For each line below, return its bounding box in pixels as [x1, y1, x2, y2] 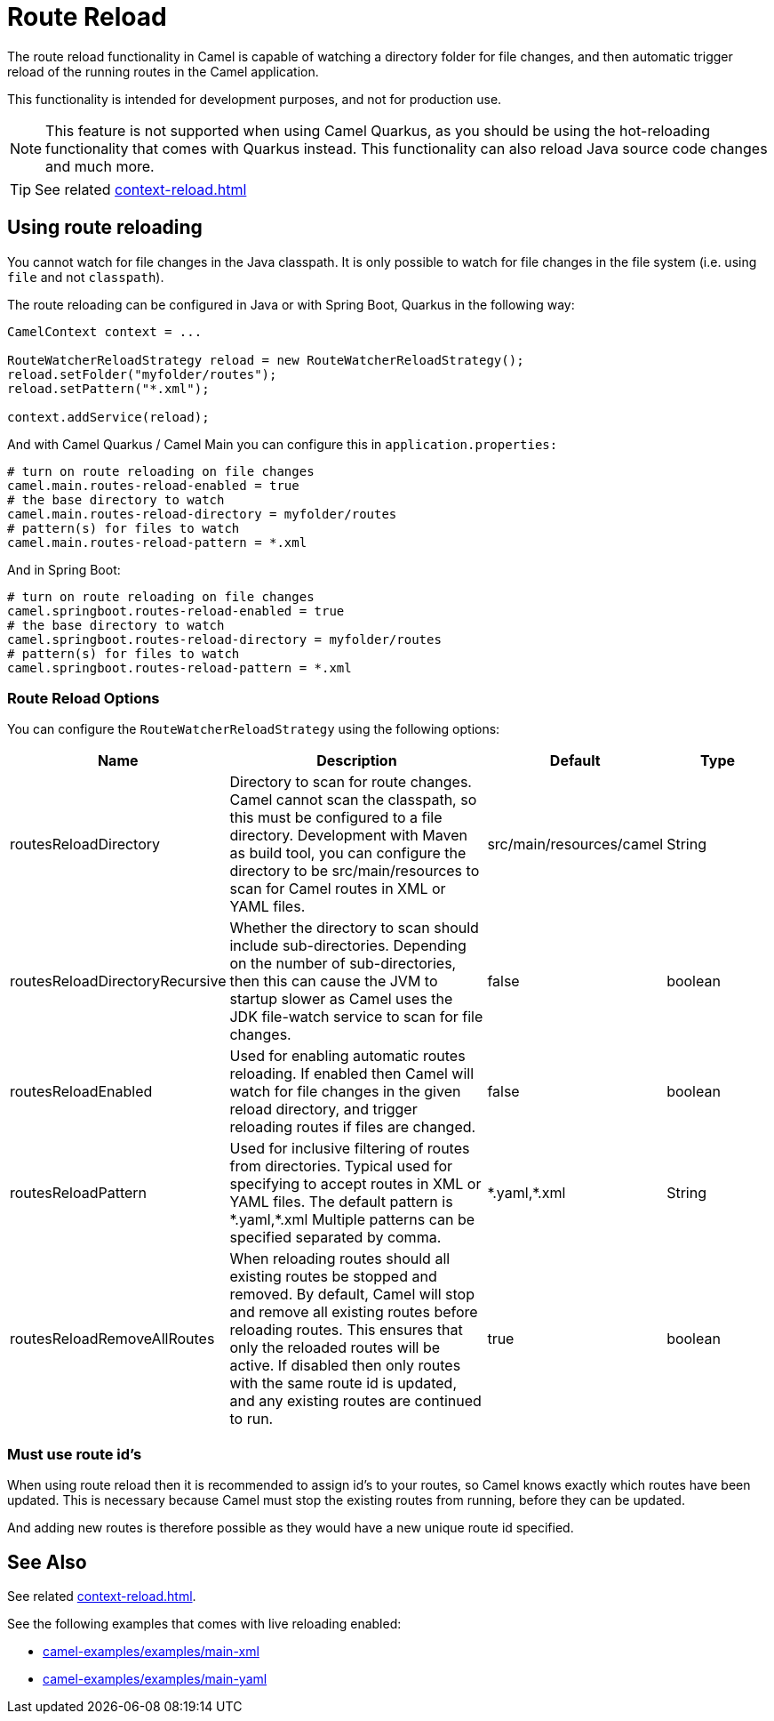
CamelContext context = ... [7, 324, 203, 339]
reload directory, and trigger [229, 1100, 418, 1119]
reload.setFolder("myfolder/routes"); [7, 366, 277, 382]
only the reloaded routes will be [229, 1339, 441, 1357]
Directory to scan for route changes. [229, 773, 472, 792]
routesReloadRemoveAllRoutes [10, 1330, 215, 1348]
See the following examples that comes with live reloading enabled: [7, 1615, 402, 1631]
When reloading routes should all [229, 1250, 451, 1268]
